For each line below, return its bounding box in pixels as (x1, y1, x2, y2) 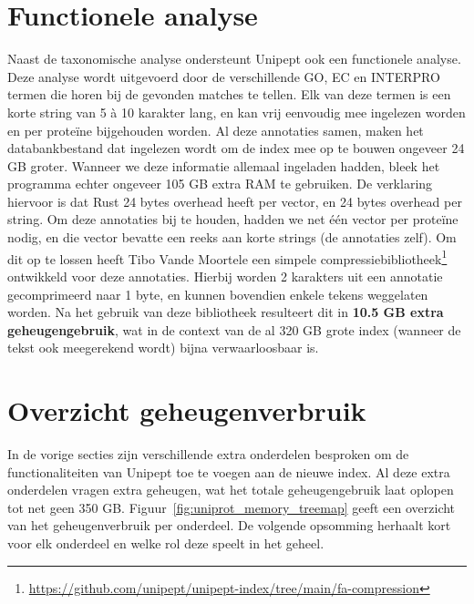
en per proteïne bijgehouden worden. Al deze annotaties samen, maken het (7, 120, 424, 139)
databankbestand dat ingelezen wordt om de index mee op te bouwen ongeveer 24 (7, 138, 465, 158)
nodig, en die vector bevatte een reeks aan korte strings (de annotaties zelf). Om (7, 228, 457, 247)
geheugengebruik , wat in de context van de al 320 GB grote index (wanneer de (7, 320, 461, 339)
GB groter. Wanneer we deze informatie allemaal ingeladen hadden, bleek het (7, 156, 440, 175)
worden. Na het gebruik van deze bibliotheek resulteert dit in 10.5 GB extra (7, 302, 444, 322)
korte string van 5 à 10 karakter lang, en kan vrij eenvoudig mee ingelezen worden (7, 102, 466, 121)
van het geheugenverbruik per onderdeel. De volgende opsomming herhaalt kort (7, 516, 451, 535)
